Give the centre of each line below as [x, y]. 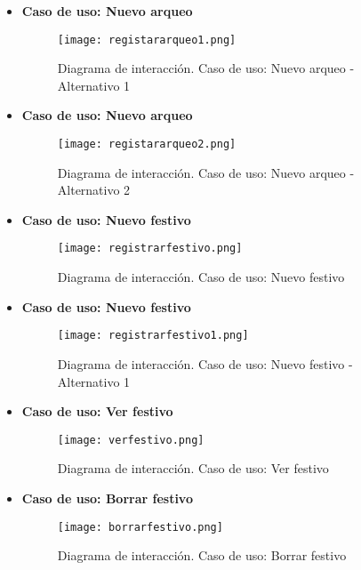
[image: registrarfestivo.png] [150, 249]
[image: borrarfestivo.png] [140, 527]
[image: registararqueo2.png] [147, 145]
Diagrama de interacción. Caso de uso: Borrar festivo [202, 555]
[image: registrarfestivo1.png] [153, 336]
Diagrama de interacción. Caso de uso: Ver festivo [193, 468]
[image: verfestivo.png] [131, 440]
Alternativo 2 [94, 190]
